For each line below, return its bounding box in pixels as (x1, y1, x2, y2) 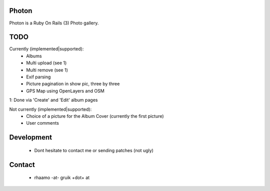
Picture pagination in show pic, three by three (26, 81, 120, 87)
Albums (26, 53, 42, 59)
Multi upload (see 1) (26, 60, 67, 66)
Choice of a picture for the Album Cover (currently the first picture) (26, 113, 164, 119)
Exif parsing (26, 74, 51, 80)
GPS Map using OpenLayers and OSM (26, 88, 104, 94)
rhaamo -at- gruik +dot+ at (34, 175, 90, 181)
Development (9, 133, 52, 142)
